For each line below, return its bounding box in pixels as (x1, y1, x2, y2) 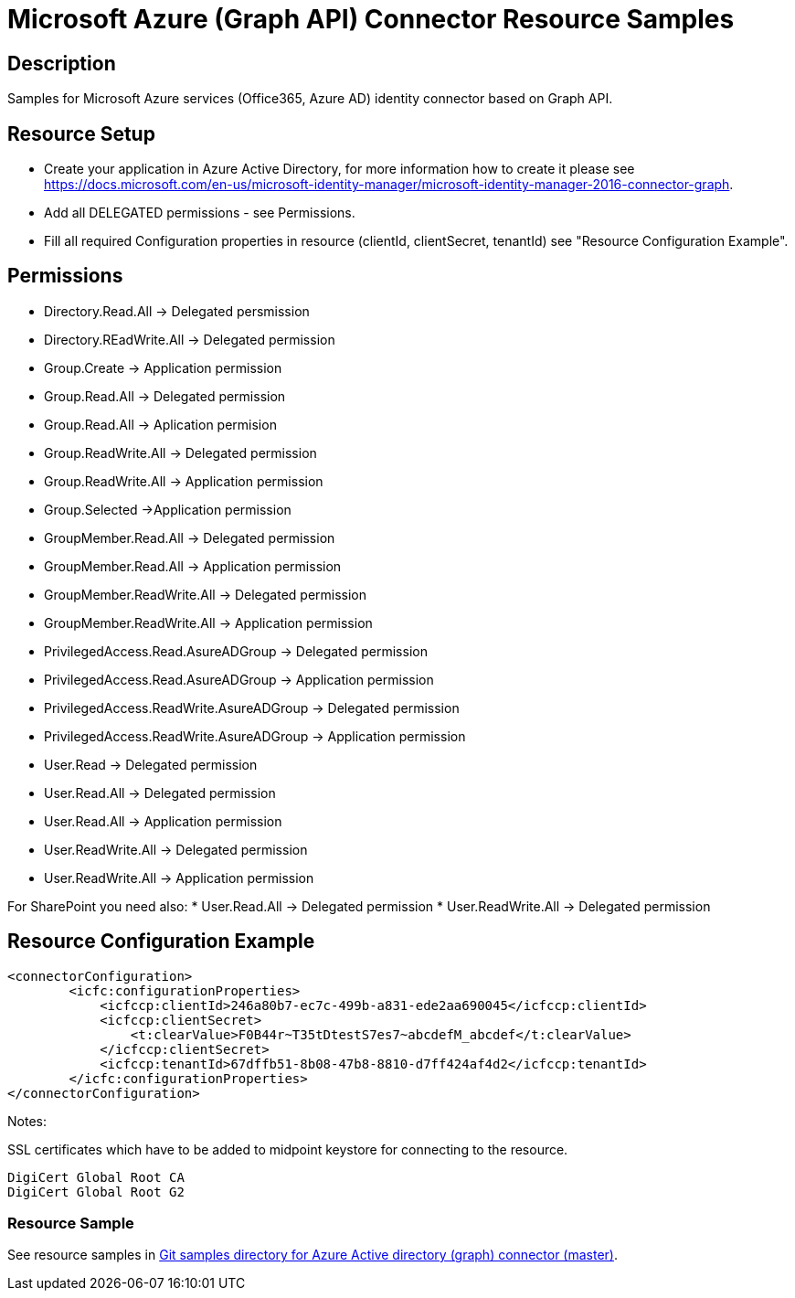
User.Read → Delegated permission (44, 756, 258, 772)
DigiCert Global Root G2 (7, 1184, 185, 1199)
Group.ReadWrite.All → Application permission (44, 473, 323, 489)
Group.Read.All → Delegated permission (44, 388, 286, 404)
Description (7, 51, 116, 75)
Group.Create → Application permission (44, 359, 282, 376)
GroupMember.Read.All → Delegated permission (44, 529, 335, 546)
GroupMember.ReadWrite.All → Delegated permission (44, 586, 367, 602)
